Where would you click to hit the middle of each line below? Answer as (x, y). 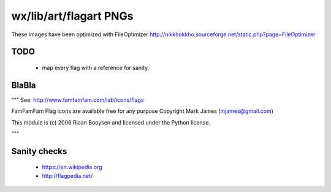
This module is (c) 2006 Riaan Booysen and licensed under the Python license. (111, 122)
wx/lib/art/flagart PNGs (72, 16)
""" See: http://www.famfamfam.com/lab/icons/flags (78, 100)
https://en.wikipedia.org (72, 167)
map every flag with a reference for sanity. (96, 67)
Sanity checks (39, 151)
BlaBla (24, 85)
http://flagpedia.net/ (67, 175)
